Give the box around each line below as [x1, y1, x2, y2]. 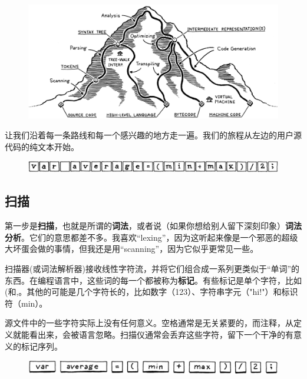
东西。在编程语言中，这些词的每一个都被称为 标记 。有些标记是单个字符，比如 [5, 274, 302, 286]
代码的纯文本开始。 [5, 140, 79, 152]
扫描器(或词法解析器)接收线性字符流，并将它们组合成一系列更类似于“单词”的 [5, 262, 300, 274]
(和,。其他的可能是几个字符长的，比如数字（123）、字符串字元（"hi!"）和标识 [5, 285, 298, 298]
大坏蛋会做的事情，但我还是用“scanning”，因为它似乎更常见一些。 [5, 242, 259, 255]
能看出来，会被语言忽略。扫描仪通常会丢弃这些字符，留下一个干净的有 [21, 328, 293, 340]
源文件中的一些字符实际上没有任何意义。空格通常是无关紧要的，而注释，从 [5, 317, 293, 329]
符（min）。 [5, 297, 48, 309]
